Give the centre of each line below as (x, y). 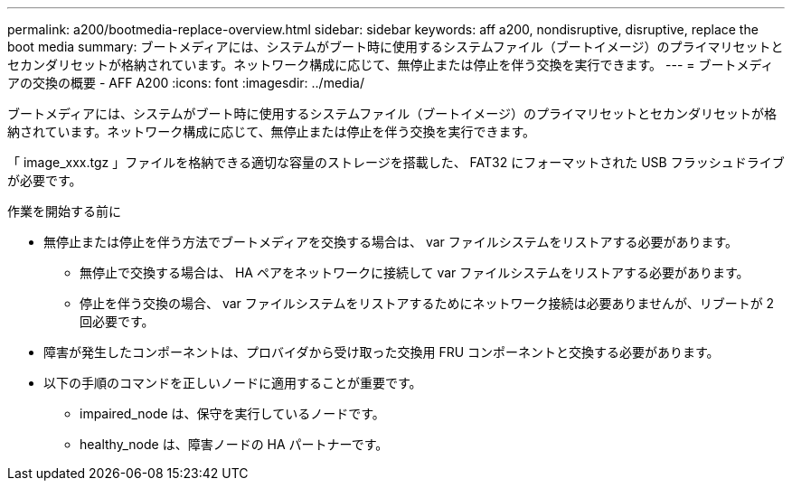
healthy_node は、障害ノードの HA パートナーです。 (234, 444)
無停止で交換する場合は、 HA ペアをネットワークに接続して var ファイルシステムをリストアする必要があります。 (415, 272)
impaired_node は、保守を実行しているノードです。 (232, 413)
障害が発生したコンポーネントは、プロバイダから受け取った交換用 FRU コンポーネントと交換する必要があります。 (382, 352)
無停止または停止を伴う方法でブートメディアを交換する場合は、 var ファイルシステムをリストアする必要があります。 (391, 242)
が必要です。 (45, 180)
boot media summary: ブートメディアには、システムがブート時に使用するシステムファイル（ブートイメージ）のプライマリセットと (396, 47)
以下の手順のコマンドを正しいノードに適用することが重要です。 (233, 383)
